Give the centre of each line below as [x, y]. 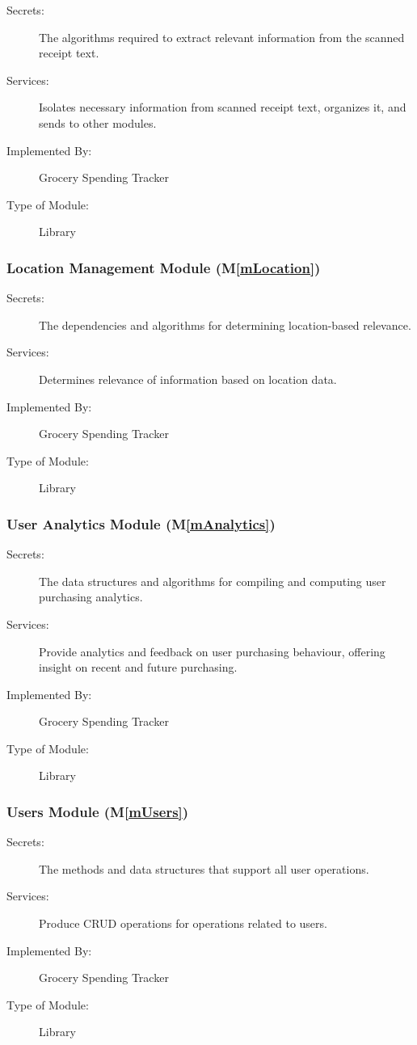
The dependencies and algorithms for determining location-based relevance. [225, 324]
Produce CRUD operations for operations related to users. [183, 923]
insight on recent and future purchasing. [138, 667]
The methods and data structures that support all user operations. [204, 868]
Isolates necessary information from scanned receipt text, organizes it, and [223, 107]
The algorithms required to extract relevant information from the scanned [222, 37]
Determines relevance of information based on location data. [188, 379]
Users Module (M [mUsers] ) [98, 811]
